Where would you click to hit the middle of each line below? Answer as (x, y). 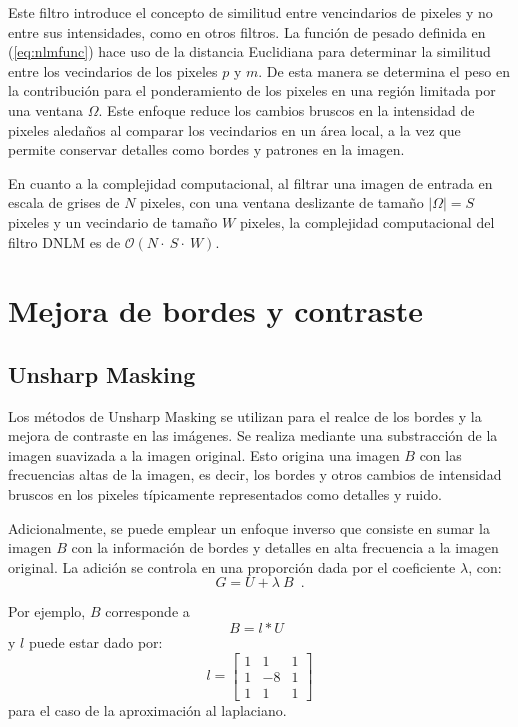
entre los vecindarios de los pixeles (113, 70)
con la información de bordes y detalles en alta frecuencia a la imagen (285, 547)
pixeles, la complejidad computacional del (367, 221)
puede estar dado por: (95, 642)
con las (440, 454)
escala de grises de (64, 202)
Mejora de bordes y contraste (216, 310)
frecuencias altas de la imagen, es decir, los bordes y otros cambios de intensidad (255, 474)
